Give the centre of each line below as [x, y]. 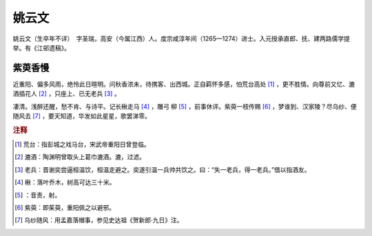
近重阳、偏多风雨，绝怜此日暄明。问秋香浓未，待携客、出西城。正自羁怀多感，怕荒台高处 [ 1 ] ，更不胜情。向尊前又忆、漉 [184, 84]
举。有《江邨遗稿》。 [41, 47]
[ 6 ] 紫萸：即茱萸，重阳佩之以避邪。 [65, 208]
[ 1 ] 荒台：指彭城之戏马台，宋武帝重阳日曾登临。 [83, 144]
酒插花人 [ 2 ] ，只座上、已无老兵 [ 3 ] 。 [66, 94]
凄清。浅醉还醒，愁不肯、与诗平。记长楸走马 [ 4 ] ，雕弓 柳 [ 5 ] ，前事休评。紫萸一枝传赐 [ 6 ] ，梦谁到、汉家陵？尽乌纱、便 [185, 106]
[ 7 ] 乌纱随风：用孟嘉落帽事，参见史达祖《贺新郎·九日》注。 [99, 220]
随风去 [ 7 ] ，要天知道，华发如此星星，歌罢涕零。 [82, 116]
